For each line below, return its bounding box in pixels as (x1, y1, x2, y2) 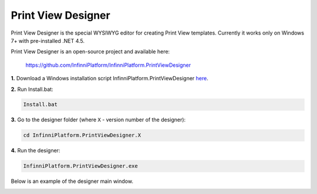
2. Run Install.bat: (11, 86, 53, 93)
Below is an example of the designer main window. (11, 178, 133, 185)
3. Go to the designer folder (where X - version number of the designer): (11, 116, 186, 123)
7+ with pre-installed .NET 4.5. (11, 37, 85, 44)
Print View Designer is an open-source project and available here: (11, 48, 170, 55)
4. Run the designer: (11, 147, 60, 154)
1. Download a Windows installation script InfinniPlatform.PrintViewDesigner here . (11, 75, 208, 82)
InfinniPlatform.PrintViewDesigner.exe (23, 163, 138, 169)
